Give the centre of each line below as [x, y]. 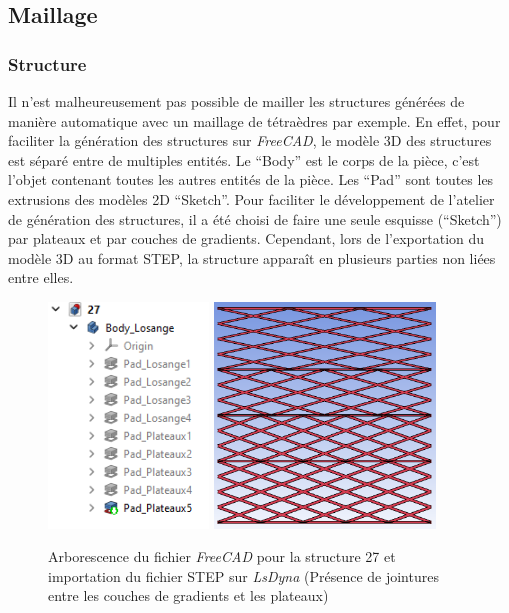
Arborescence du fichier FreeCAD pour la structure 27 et [222, 556]
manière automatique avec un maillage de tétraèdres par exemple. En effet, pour [254, 120]
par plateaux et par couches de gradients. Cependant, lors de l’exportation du [246, 238]
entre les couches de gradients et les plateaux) [188, 595]
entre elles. [41, 277]
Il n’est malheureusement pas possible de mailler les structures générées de [236, 101]
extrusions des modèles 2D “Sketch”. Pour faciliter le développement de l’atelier [251, 198]
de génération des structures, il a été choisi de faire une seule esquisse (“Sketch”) [255, 218]
